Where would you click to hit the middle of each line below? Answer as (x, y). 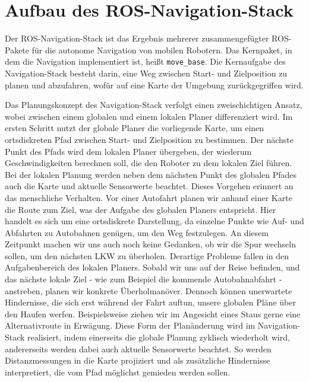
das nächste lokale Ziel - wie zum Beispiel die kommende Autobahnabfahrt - (144, 279)
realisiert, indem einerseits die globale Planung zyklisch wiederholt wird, (159, 337)
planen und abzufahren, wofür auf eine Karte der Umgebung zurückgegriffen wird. (154, 85)
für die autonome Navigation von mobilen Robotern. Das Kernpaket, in (162, 50)
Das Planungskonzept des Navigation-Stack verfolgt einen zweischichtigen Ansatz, (154, 105)
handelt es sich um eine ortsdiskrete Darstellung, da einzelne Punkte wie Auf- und (154, 221)
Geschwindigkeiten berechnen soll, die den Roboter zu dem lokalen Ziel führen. (149, 163)
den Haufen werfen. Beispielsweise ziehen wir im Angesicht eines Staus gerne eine (153, 313)
